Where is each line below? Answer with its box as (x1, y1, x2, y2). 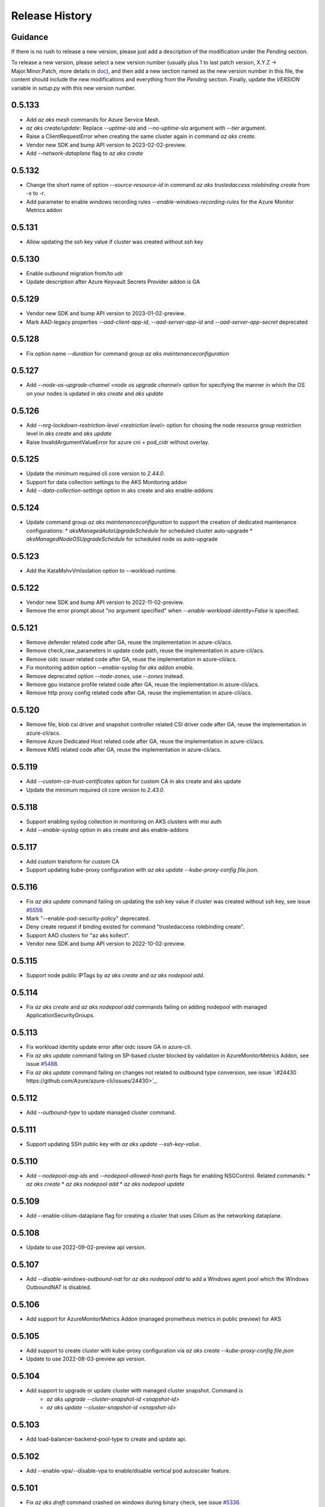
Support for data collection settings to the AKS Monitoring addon (26, 478, 187, 485)
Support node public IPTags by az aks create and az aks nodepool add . (26, 972, 205, 979)
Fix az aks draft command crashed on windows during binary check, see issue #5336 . (26, 1499, 241, 1506)
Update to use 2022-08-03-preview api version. (26, 1355, 146, 1362)
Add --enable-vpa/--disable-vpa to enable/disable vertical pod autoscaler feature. (26, 1467, 231, 1474)
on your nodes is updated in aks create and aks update (26, 389, 164, 397)
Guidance (11, 32, 48, 42)
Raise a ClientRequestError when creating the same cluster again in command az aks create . (26, 133, 256, 140)
